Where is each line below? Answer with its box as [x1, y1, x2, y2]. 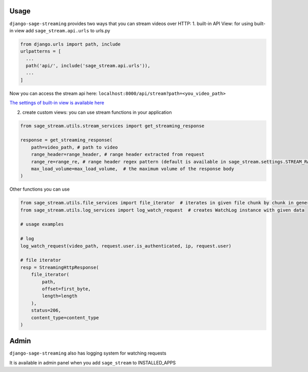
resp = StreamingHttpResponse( [20, 264, 100, 270]
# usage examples [20, 221, 64, 228]
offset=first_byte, [42, 286, 91, 292]
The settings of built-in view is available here [9, 100, 105, 106]
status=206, [31, 307, 62, 314]
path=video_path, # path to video [31, 144, 118, 150]
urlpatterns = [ [20, 49, 62, 54]
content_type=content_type [31, 315, 100, 320]
